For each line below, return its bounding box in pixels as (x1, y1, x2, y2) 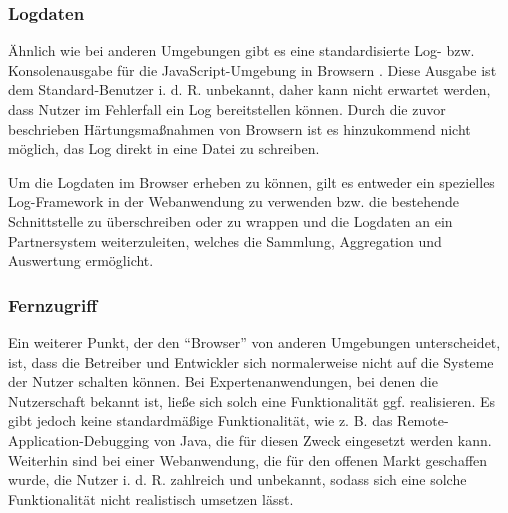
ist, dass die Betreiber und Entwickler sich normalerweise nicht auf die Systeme (8, 351, 494, 372)
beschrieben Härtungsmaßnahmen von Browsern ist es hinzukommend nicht (8, 118, 471, 139)
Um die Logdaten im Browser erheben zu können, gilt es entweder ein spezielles (8, 171, 495, 192)
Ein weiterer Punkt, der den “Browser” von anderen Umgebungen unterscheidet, (8, 331, 501, 352)
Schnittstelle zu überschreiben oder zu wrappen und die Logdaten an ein (8, 210, 453, 231)
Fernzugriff (8, 292, 98, 317)
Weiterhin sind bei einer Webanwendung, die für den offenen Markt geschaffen (8, 449, 488, 470)
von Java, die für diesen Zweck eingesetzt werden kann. (153, 429, 492, 450)
